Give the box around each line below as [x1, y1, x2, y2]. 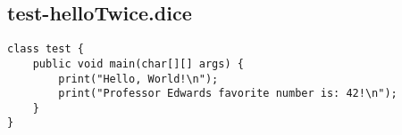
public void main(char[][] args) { [32, 57, 244, 70]
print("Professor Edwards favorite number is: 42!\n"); [58, 87, 398, 100]
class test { [7, 43, 84, 56]
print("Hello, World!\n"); [58, 72, 219, 85]
